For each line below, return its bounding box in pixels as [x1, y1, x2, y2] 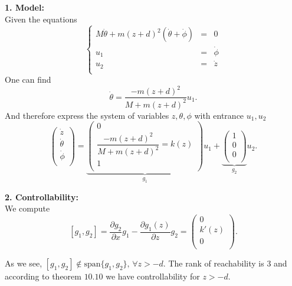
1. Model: [5, 1, 44, 13]
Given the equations [5, 12, 77, 25]
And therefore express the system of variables [5, 109, 169, 121]
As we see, [5, 257, 42, 269]
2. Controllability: [5, 190, 78, 203]
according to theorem [5, 270, 81, 282]
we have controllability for [106, 270, 200, 282]
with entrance [194, 109, 244, 121]
